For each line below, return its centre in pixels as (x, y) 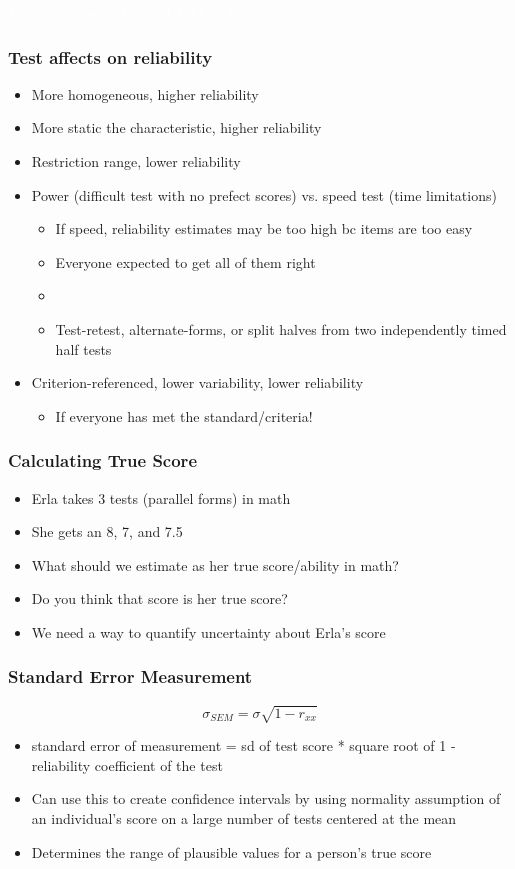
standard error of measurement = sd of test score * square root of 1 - (243, 745)
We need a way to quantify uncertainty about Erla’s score (208, 631)
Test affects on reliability (110, 56)
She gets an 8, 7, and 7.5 (107, 531)
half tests (83, 348)
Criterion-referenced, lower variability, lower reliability (197, 382)
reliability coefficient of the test (127, 764)
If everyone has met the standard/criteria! (184, 415)
